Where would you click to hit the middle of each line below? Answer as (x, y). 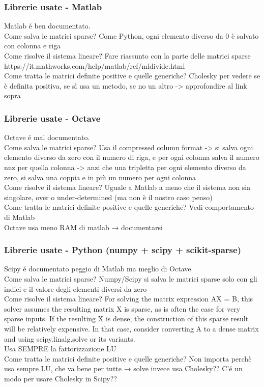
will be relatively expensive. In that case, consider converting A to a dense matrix (131, 328)
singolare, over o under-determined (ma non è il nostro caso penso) (108, 197)
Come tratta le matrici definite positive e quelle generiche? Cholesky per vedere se (132, 76)
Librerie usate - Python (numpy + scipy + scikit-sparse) (123, 250)
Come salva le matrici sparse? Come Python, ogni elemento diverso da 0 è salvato (131, 35)
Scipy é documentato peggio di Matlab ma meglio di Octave (98, 269)
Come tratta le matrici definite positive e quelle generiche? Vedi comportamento (129, 207)
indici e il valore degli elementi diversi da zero (76, 288)
